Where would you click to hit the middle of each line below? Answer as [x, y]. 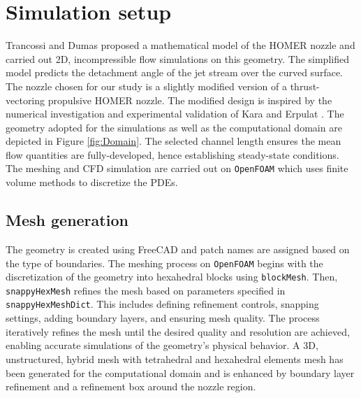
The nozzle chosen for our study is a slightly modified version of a [146, 86]
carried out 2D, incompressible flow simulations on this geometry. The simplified [177, 58]
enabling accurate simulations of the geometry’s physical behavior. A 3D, [162, 345]
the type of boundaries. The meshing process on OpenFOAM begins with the [164, 263]
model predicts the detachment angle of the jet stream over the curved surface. [174, 72]
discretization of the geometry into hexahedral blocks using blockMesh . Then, [172, 277]
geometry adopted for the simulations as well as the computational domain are [174, 127]
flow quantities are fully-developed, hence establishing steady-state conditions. [172, 154]
